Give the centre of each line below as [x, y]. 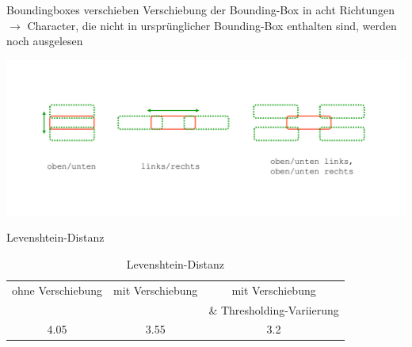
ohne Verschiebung [57, 290]
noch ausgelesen [45, 41]
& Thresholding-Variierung [274, 309]
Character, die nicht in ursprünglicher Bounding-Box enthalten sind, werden [212, 25]
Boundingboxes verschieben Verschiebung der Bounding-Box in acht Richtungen [200, 10]
